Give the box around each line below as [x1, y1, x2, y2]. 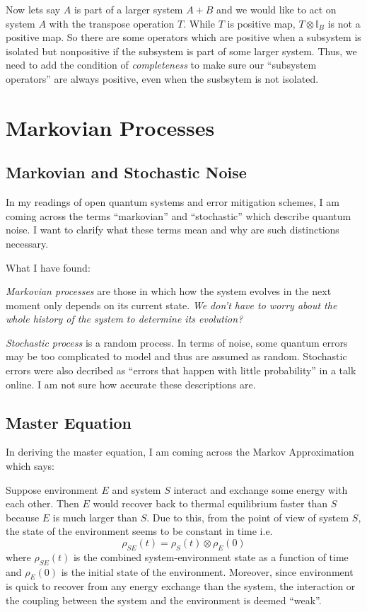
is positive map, [227, 16, 296, 30]
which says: [6, 458, 54, 473]
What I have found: [6, 260, 91, 275]
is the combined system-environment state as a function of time [73, 549, 349, 564]
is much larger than [52, 509, 137, 524]
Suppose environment [6, 482, 98, 497]
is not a [327, 16, 361, 30]
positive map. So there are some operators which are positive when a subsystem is [6, 30, 361, 45]
